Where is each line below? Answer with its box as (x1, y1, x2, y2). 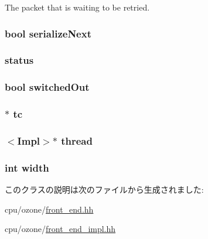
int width (5, 160, 49, 175)
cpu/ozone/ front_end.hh (5, 203, 94, 215)
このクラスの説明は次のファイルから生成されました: (5, 183, 204, 196)
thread (61, 133, 93, 148)
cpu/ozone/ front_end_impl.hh (5, 223, 116, 235)
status (5, 53, 34, 67)
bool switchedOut (5, 80, 90, 94)
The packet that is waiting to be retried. (5, 1, 150, 13)
